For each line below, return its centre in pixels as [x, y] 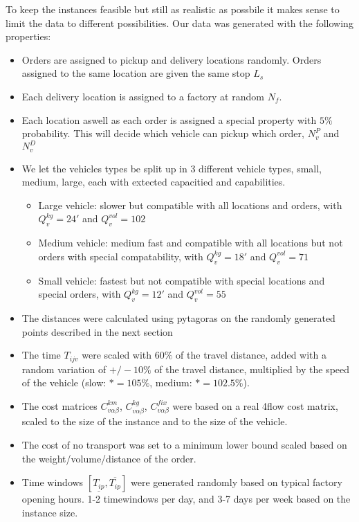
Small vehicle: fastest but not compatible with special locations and [182, 280]
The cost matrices [59, 405]
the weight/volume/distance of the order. [109, 458]
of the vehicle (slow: [64, 382]
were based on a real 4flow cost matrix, [255, 405]
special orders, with [80, 294]
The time [41, 355]
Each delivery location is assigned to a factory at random [143, 96]
